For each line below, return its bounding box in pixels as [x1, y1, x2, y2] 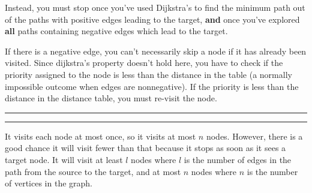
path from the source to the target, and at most [5, 165, 181, 177]
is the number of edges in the [184, 153, 292, 165]
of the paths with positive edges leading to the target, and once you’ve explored [5, 13, 300, 25]
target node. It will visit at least [5, 153, 123, 165]
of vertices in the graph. [5, 177, 92, 189]
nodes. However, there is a [206, 129, 303, 142]
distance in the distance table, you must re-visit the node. [5, 92, 217, 104]
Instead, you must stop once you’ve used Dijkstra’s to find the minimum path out [5, 1, 305, 13]
